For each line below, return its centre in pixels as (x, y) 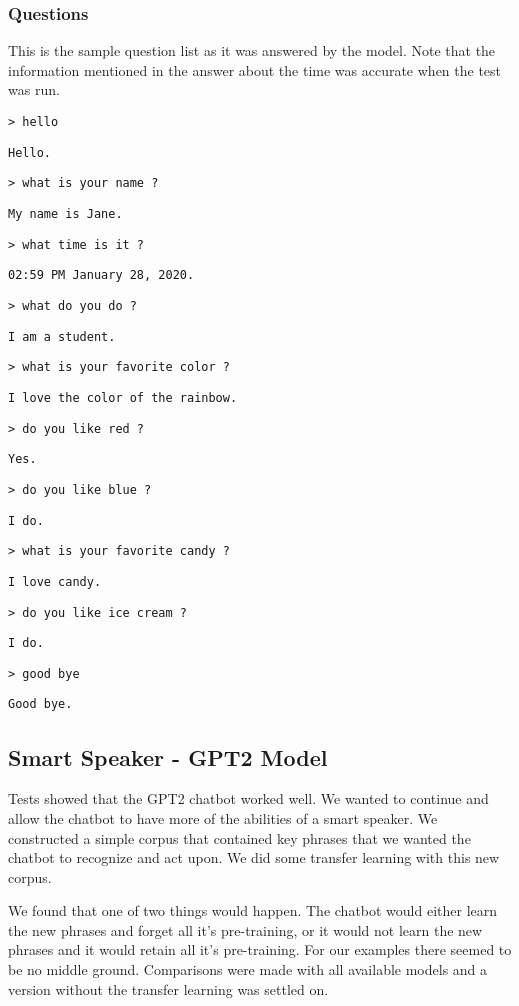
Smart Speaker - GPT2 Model (168, 756)
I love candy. (55, 581)
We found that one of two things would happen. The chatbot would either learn (253, 910)
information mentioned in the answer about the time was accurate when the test (255, 69)
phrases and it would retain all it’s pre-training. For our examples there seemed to (260, 949)
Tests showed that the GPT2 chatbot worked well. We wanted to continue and (248, 798)
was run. (34, 89)
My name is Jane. (65, 213)
